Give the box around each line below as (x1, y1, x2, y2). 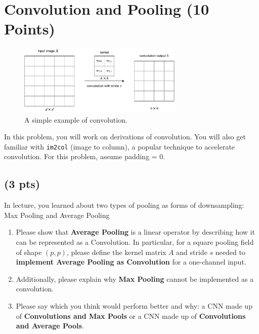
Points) (4, 18, 55, 39)
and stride (176, 246, 207, 257)
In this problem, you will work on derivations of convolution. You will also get (4, 131, 246, 142)
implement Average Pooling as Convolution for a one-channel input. (16, 256, 246, 267)
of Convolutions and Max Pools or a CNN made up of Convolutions (16, 310, 246, 321)
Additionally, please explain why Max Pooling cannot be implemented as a (16, 273, 254, 284)
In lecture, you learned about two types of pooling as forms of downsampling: (4, 200, 244, 210)
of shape (16, 246, 42, 257)
